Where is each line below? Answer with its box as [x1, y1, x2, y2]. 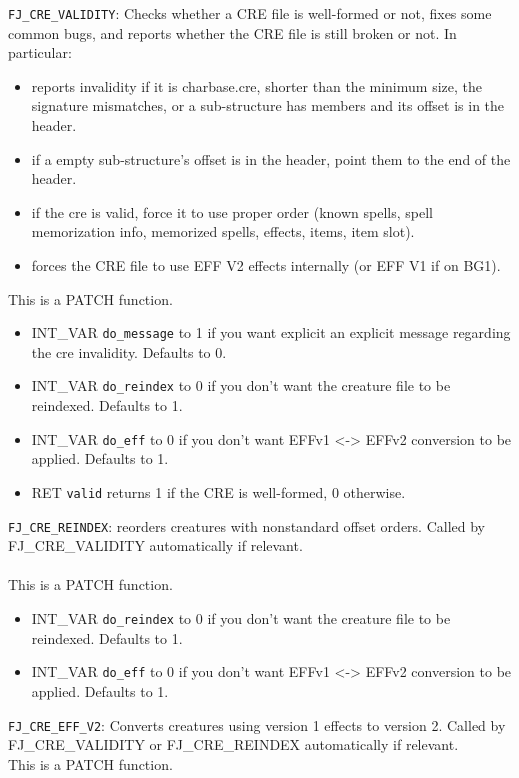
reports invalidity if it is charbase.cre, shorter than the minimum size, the [31, 75, 482, 96]
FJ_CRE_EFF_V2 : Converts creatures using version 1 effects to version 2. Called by [8, 714, 506, 735]
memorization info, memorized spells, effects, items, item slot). [31, 221, 415, 242]
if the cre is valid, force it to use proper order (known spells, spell [31, 201, 433, 222]
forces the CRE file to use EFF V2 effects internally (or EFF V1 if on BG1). [31, 255, 501, 275]
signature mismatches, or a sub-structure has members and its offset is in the [31, 95, 505, 116]
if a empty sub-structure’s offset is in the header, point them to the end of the [31, 148, 511, 169]
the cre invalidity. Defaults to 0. [31, 341, 227, 362]
